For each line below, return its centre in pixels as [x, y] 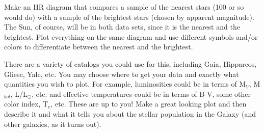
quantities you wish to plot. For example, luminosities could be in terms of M [125, 84]
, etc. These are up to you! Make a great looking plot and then [149, 104]
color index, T [26, 104]
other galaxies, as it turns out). [53, 124]
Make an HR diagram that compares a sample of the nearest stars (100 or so [124, 7]
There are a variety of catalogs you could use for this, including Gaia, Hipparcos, [130, 63]
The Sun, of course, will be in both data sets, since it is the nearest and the [122, 27]
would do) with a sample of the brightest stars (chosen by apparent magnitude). [129, 17]
